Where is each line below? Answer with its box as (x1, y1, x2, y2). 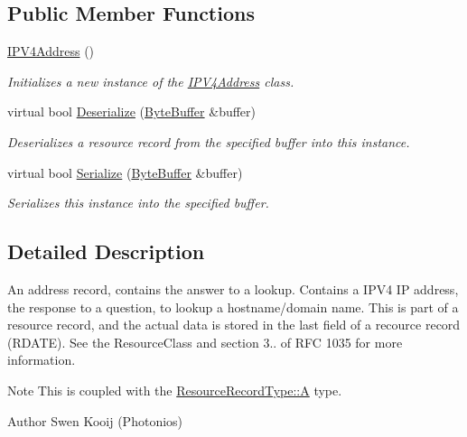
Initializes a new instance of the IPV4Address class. (7, 71, 294, 90)
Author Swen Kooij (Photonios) (7, 411, 183, 430)
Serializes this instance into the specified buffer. (7, 193, 269, 212)
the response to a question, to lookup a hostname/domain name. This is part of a (7, 297, 459, 316)
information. (7, 350, 76, 369)
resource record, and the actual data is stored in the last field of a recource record (7, 315, 461, 334)
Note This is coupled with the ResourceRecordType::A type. (7, 380, 342, 399)
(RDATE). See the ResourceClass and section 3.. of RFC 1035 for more (7, 332, 403, 351)
